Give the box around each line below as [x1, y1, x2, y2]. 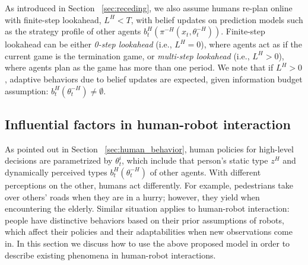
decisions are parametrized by [5, 154, 113, 167]
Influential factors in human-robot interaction [5, 114, 291, 133]
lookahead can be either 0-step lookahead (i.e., [5, 38, 172, 50]
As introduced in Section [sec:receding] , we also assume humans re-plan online [5, 2, 293, 14]
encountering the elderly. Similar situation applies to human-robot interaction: [5, 202, 290, 215]
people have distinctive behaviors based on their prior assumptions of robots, [5, 213, 284, 226]
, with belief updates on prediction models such [131, 13, 303, 25]
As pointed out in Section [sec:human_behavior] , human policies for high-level [5, 142, 294, 155]
